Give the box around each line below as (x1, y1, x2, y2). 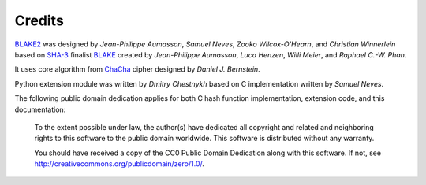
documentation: (14, 105, 66, 114)
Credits (14, 12, 65, 29)
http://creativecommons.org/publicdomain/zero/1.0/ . (34, 159, 205, 168)
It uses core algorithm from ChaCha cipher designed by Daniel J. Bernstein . (14, 65, 260, 74)
